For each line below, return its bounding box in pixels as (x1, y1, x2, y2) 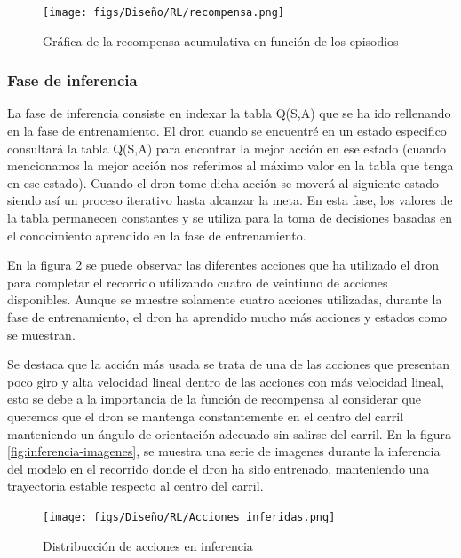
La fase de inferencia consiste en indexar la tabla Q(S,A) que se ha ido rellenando (7, 104, 451, 122)
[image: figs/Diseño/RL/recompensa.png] (43, 6, 285, 19)
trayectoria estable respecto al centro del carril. (7, 476, 264, 495)
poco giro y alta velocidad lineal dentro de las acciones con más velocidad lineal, (7, 372, 444, 390)
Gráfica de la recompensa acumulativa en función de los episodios (43, 31, 399, 50)
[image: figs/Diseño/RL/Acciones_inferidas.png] (43, 510, 336, 523)
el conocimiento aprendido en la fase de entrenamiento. (7, 225, 306, 244)
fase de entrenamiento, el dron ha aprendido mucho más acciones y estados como (7, 308, 448, 326)
